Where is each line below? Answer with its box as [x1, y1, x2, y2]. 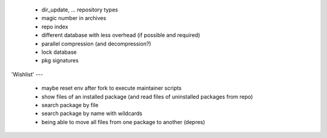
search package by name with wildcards [41, 110, 142, 117]
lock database [41, 48, 77, 56]
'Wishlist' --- [11, 70, 44, 78]
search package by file [41, 101, 99, 108]
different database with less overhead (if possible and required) [41, 31, 200, 39]
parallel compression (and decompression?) [41, 40, 151, 47]
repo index [41, 23, 68, 30]
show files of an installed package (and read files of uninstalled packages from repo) [41, 93, 254, 100]
